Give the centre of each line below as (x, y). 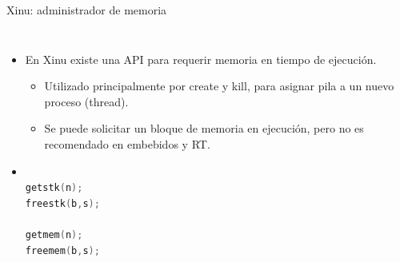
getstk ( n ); (54, 188)
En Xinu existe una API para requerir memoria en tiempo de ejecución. (201, 59)
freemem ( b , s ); (62, 250)
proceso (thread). (86, 101)
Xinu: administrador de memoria (87, 10)
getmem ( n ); (54, 234)
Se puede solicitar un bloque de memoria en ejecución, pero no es (204, 128)
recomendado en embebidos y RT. (127, 143)
